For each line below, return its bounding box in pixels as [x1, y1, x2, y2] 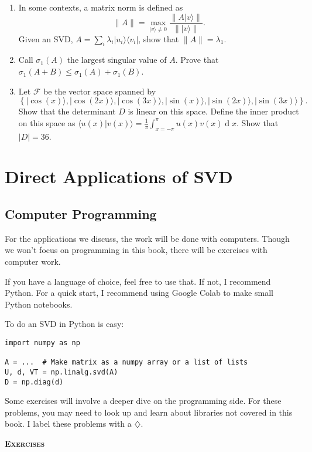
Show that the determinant [18, 105, 116, 117]
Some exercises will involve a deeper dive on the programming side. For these [5, 394, 282, 407]
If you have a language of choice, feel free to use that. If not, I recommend [5, 275, 271, 287]
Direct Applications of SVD [5, 164, 233, 188]
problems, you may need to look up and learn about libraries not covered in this [5, 406, 293, 418]
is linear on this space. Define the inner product [128, 105, 299, 117]
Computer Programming [5, 204, 157, 222]
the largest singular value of [67, 53, 167, 66]
